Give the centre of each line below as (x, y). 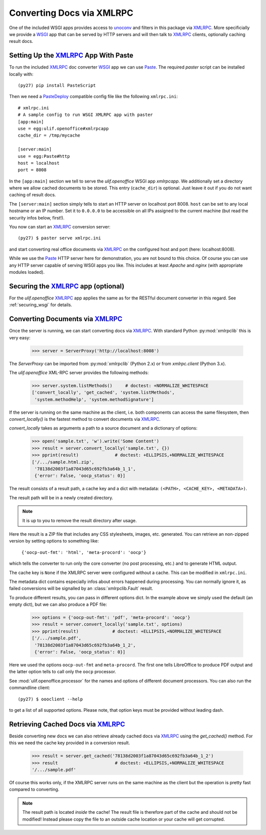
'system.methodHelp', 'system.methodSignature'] (94, 399)
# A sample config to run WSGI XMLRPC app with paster (85, 115)
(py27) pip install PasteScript (57, 86)
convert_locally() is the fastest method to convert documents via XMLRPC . (85, 419)
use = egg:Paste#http (44, 156)
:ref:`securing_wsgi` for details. (41, 305)
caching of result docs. (33, 195)
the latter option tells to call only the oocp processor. (63, 672)
